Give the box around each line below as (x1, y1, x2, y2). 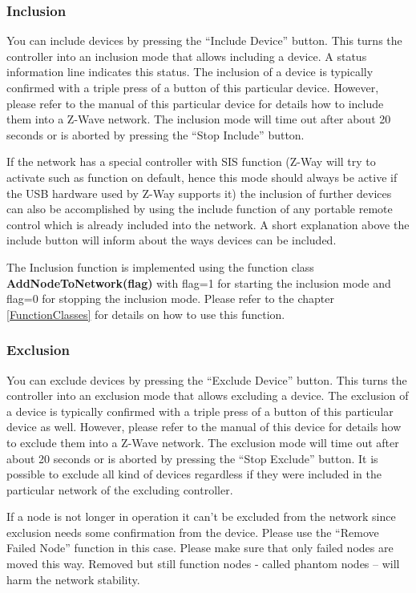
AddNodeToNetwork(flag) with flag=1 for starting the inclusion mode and (6, 274, 391, 291)
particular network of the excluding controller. (6, 481, 233, 498)
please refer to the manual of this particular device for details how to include (6, 95, 384, 111)
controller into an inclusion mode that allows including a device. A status (6, 47, 367, 64)
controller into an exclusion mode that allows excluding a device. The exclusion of (6, 387, 409, 404)
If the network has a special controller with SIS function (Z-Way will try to (6, 153, 376, 170)
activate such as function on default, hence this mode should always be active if (6, 168, 398, 185)
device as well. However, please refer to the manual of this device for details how (6, 418, 402, 435)
